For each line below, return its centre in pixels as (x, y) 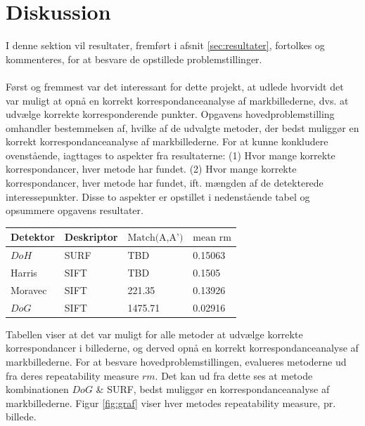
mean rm (212, 238)
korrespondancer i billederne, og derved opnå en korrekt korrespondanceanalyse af (182, 348)
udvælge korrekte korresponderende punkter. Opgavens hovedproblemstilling (170, 114)
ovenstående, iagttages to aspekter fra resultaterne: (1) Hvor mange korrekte (171, 155)
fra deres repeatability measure (72, 375)
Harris (24, 273)
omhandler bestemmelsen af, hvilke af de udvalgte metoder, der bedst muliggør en (182, 127)
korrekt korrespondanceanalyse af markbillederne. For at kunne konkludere (167, 141)
